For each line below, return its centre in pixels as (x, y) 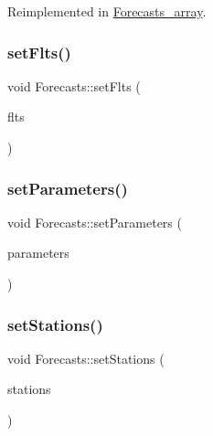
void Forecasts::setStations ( (86, 358)
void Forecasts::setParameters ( (95, 222)
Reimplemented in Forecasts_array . (107, 11)
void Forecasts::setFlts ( (74, 85)
